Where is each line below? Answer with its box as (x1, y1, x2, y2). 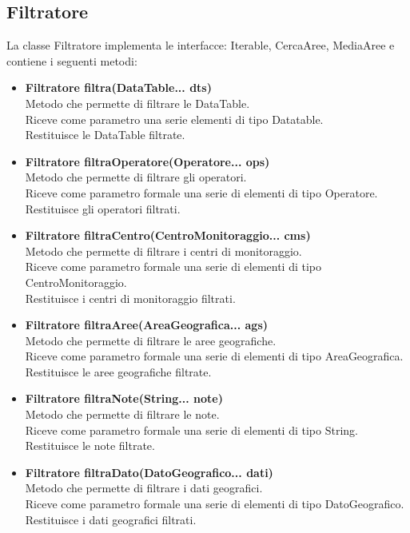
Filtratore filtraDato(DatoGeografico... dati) (25, 463, 273, 480)
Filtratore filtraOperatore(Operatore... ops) (25, 153, 270, 169)
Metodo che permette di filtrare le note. (25, 406, 220, 423)
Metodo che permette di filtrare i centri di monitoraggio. (25, 242, 302, 259)
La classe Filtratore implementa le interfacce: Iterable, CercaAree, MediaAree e (6, 37, 395, 54)
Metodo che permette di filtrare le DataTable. (25, 94, 250, 111)
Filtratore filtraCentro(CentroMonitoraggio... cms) (25, 227, 311, 244)
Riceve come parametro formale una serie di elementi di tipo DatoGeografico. (25, 495, 404, 512)
